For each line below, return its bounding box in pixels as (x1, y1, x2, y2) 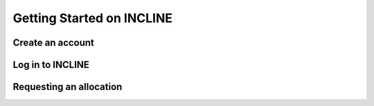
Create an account (12, 37, 95, 48)
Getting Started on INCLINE (12, 10, 173, 26)
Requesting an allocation (12, 81, 123, 93)
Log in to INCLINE (12, 59, 90, 71)
